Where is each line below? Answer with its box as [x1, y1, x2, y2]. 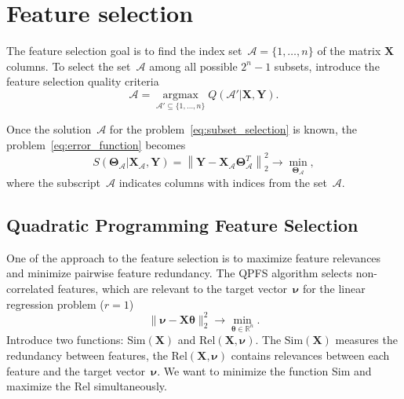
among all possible [149, 57, 238, 74]
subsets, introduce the [274, 57, 380, 74]
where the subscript [6, 174, 101, 190]
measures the [335, 331, 398, 348]
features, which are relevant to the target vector [57, 280, 288, 296]
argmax [162, 89, 198, 101]
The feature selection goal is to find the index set [6, 42, 242, 59]
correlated [6, 280, 54, 296]
